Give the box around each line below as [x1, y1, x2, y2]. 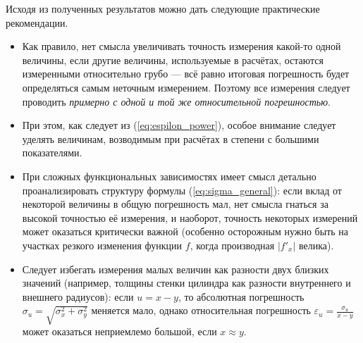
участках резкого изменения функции [22, 237, 183, 252]
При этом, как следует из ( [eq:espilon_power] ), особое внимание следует [22, 118, 336, 132]
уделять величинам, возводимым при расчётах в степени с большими [22, 131, 319, 146]
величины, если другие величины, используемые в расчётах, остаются [22, 52, 324, 67]
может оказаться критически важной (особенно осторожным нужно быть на [22, 224, 349, 239]
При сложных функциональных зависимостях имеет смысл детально [22, 168, 316, 183]
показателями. [22, 145, 82, 160]
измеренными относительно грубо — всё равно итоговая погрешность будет [22, 66, 350, 81]
